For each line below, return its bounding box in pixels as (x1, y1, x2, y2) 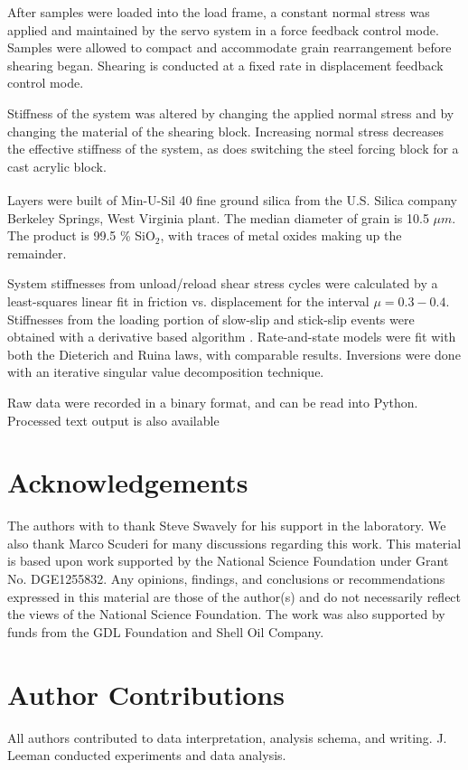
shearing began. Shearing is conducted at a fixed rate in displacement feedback (7, 55, 444, 74)
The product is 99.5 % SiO (7, 226, 155, 245)
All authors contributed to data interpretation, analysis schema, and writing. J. (7, 728, 447, 747)
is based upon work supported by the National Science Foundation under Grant (7, 551, 449, 570)
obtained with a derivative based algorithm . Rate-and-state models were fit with (7, 327, 456, 346)
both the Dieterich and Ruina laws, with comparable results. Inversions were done (7, 344, 461, 363)
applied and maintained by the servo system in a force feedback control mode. (7, 20, 439, 39)
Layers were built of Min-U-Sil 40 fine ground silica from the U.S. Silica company (7, 191, 457, 209)
